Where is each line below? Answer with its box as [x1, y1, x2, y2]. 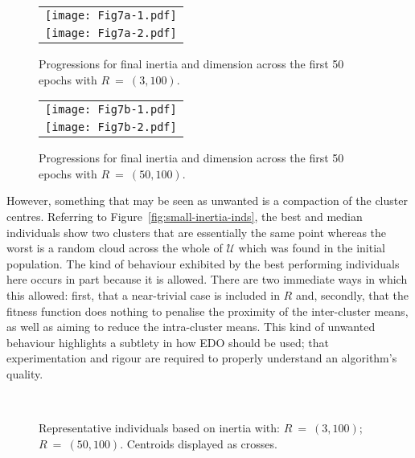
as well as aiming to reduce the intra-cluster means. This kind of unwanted [6, 318, 376, 335]
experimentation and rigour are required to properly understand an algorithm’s [6, 350, 397, 366]
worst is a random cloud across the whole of [6, 239, 223, 256]
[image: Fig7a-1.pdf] [45, 9, 177, 22]
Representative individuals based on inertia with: [39, 419, 280, 436]
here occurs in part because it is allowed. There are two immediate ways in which [6, 271, 408, 288]
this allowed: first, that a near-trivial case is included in [6, 286, 280, 303]
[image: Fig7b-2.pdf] [45, 121, 177, 134]
